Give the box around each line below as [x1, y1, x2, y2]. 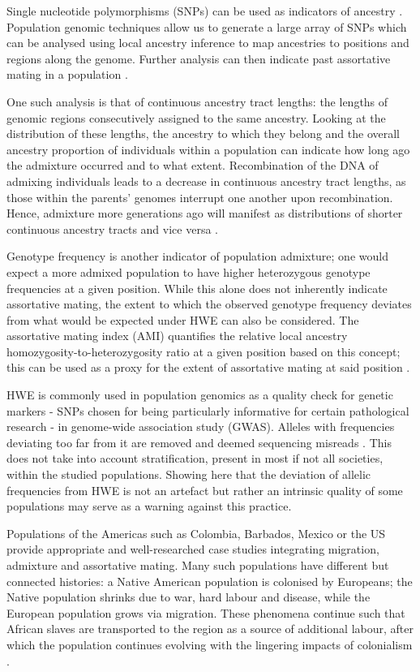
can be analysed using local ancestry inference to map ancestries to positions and [6, 34, 409, 51]
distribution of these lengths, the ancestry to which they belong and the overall [6, 125, 401, 142]
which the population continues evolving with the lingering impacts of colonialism [6, 635, 413, 653]
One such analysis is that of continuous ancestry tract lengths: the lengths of [6, 93, 388, 110]
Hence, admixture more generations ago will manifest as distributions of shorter [6, 205, 403, 222]
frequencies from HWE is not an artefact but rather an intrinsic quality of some [6, 481, 403, 498]
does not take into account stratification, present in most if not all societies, [6, 450, 384, 467]
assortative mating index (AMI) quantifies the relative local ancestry [6, 327, 348, 344]
